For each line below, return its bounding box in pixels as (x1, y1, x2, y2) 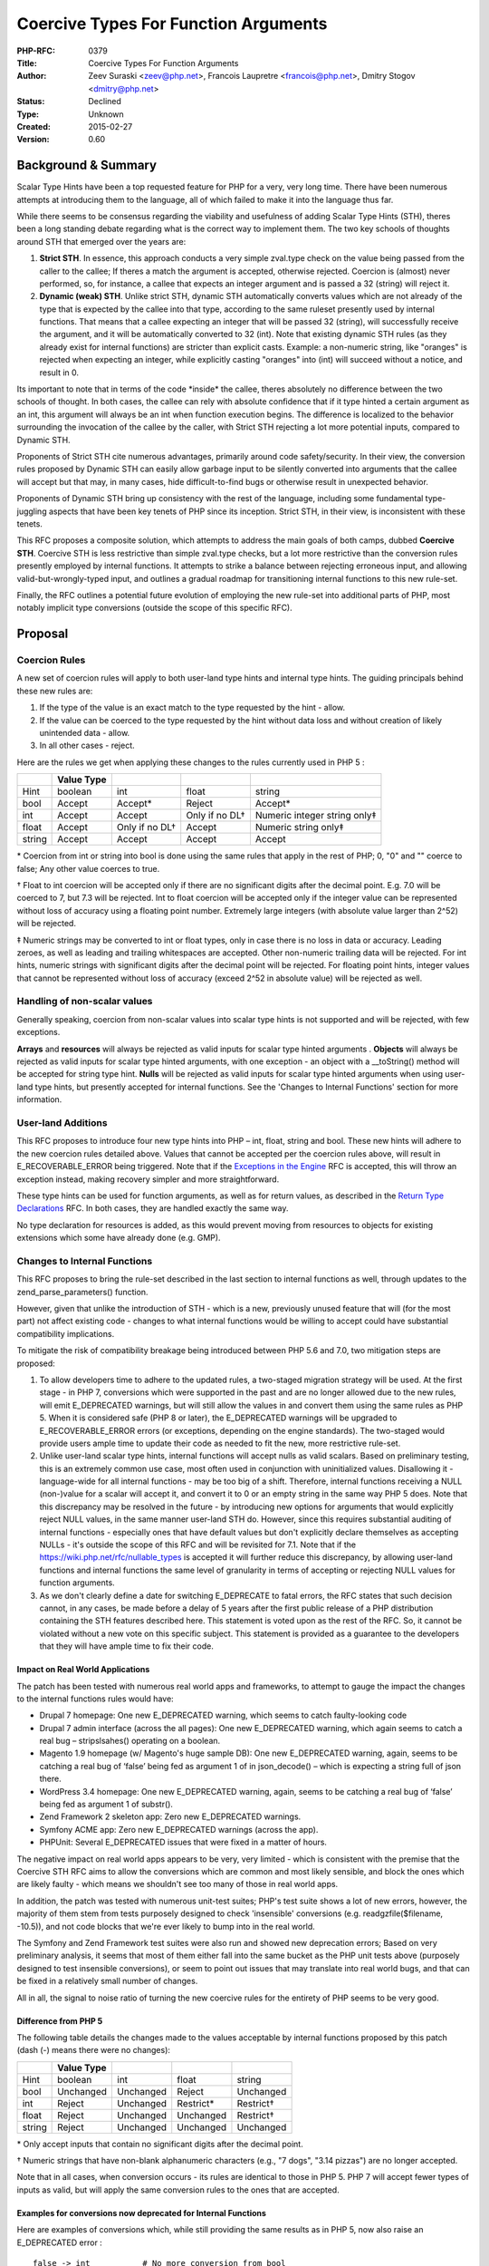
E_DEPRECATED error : (16, 2237, 103, 2248)
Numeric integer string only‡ (254, 809, 377, 822)
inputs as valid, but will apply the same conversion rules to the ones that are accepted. (16, 2184, 340, 2195)
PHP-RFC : (16, 45, 56, 56)
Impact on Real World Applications (16, 1664, 150, 1675)
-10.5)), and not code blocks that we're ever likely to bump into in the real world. (16, 1921, 316, 1932)
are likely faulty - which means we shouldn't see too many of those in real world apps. (16, 1879, 339, 1890)
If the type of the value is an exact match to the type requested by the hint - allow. (39, 702, 346, 713)
